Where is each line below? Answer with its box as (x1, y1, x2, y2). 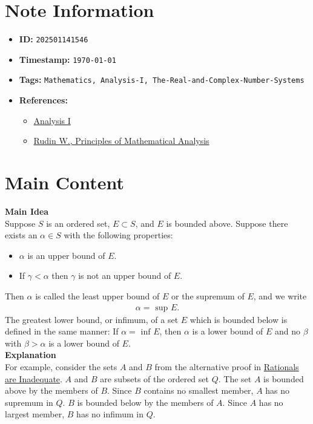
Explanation (5, 348, 56, 361)
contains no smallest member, (143, 384, 254, 397)
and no (275, 325, 301, 338)
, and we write (253, 289, 307, 302)
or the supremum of (171, 289, 245, 302)
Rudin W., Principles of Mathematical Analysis (33, 134, 209, 147)
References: (19, 94, 68, 106)
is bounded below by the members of (77, 396, 214, 408)
